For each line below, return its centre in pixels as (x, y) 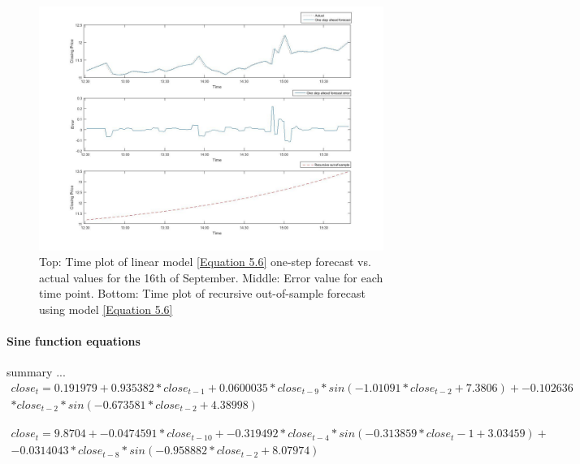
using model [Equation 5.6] (106, 309)
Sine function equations (74, 341)
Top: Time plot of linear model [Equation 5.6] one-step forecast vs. (205, 262)
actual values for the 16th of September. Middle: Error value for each (211, 277)
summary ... (36, 372)
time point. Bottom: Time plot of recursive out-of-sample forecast (202, 293)
